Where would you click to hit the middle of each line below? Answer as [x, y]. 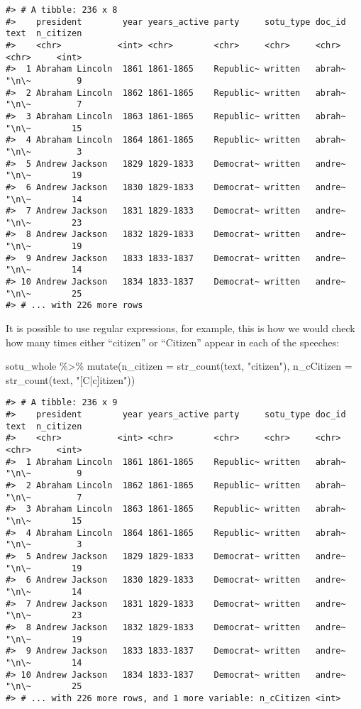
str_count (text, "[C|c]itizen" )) [71, 379]
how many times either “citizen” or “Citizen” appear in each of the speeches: [173, 342]
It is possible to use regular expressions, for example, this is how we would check [180, 328]
